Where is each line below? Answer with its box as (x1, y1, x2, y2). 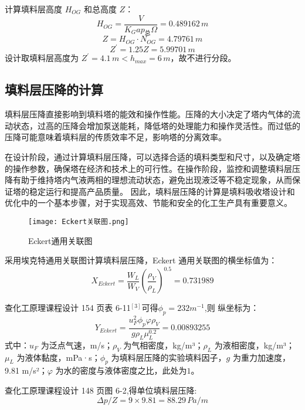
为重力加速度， (232, 351, 290, 363)
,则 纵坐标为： (204, 301, 259, 314)
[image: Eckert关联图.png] (28, 217, 129, 226)
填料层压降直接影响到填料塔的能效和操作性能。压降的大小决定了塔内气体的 (5, 108, 292, 120)
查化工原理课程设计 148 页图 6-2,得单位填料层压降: (5, 384, 197, 396)
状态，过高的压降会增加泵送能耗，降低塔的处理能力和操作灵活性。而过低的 (12, 119, 300, 131)
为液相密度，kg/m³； (214, 338, 294, 351)
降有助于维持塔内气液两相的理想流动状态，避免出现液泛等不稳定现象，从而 (5, 174, 292, 186)
